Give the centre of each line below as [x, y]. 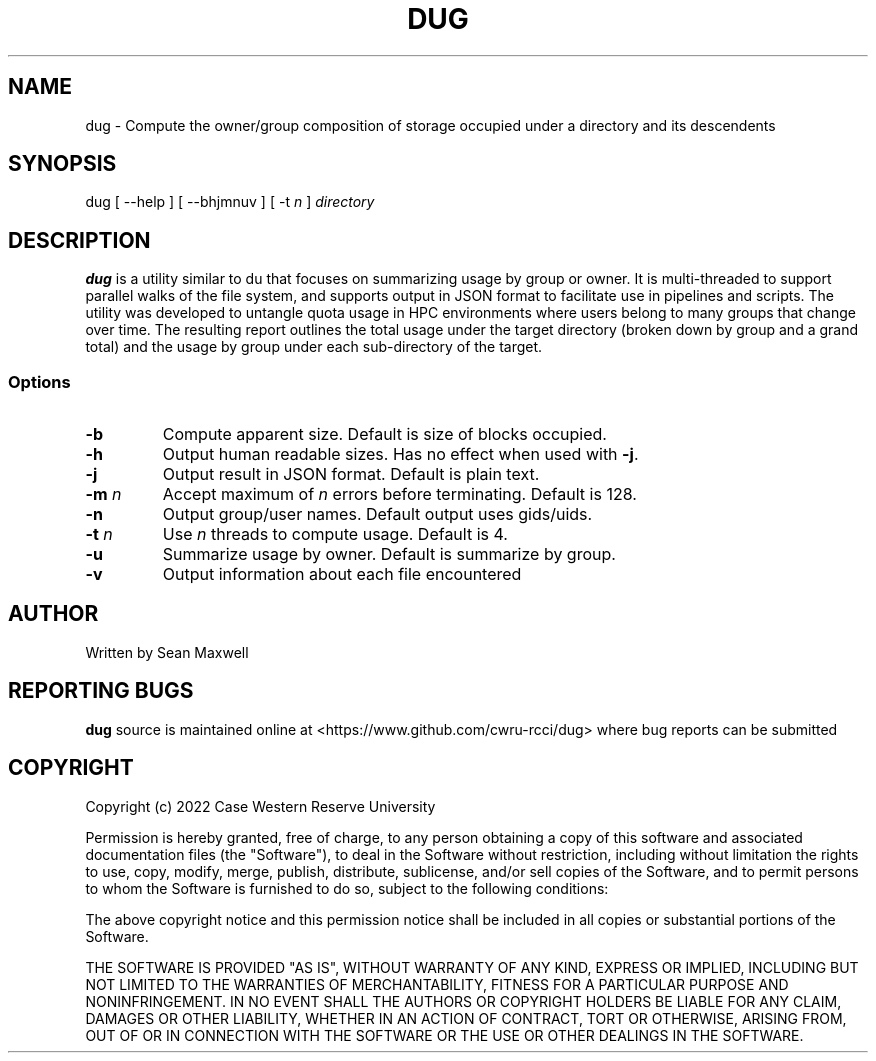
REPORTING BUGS [101, 691]
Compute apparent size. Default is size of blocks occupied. [384, 434]
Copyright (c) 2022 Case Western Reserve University [260, 806]
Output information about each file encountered [342, 574]
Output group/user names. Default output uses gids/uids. [377, 514]
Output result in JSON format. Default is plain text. [351, 474]
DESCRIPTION [79, 240]
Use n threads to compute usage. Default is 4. [335, 534]
